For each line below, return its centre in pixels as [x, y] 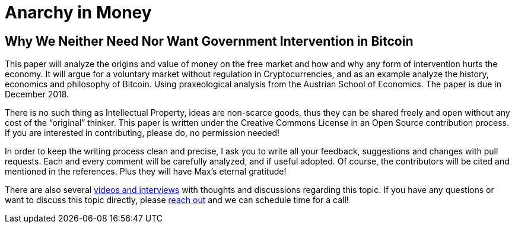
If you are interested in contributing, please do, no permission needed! [142, 133]
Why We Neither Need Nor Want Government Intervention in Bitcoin [209, 41]
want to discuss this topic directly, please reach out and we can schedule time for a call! [177, 200]
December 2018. [37, 94]
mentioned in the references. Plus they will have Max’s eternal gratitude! [146, 172]
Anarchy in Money [78, 12]
